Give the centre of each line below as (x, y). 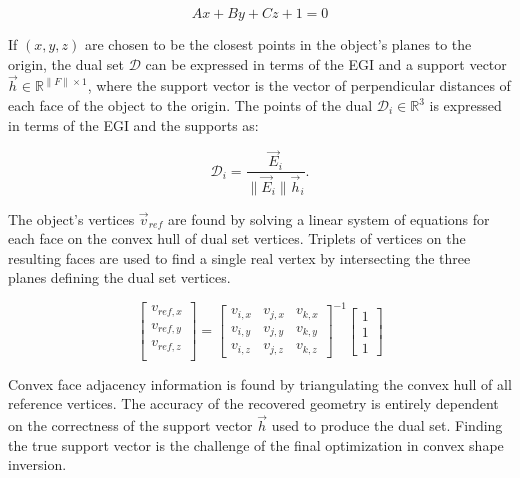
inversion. (37, 464)
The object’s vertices (71, 218)
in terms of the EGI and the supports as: (133, 124)
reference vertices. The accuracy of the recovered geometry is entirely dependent (253, 403)
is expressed (465, 105)
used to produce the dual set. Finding (387, 425)
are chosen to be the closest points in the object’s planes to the (278, 44)
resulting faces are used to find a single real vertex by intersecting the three (239, 257)
